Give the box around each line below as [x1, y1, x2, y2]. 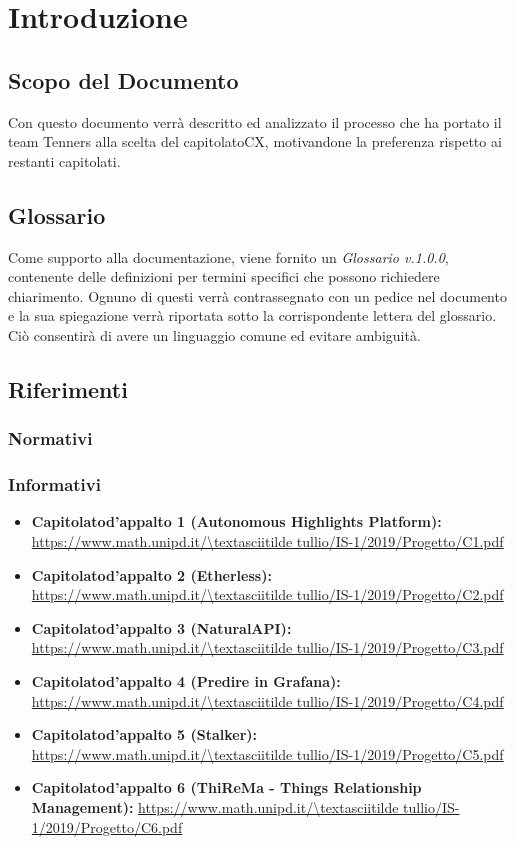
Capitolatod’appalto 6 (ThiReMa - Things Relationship [31, 777, 422, 798]
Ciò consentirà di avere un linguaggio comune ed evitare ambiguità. [8, 324, 421, 345]
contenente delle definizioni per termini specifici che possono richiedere [8, 266, 440, 287]
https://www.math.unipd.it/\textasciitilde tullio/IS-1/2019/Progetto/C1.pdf [31, 530, 504, 551]
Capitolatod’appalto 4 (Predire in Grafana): [31, 670, 341, 691]
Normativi [8, 426, 93, 451]
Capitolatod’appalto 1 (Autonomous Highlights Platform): [31, 511, 442, 532]
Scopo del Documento [8, 64, 239, 95]
